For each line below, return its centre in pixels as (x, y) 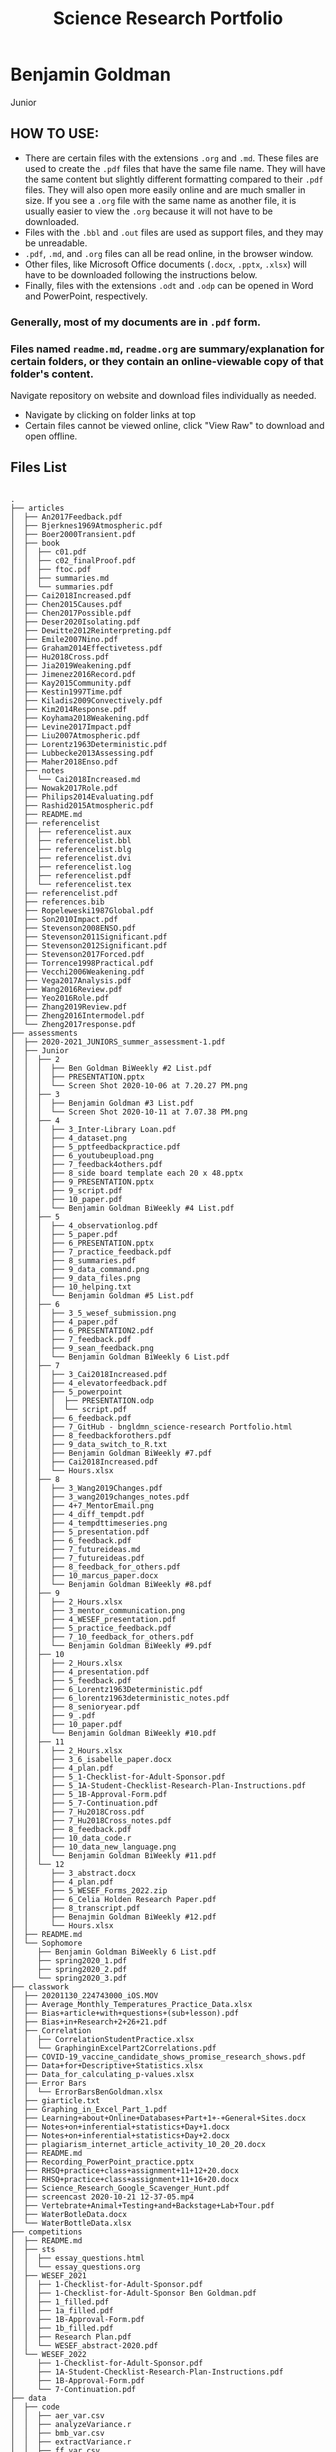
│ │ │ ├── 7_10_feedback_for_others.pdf (102, 1637)
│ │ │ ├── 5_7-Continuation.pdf (84, 1803)
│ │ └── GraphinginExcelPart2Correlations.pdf (113, 2048)
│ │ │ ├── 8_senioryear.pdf (75, 1707)
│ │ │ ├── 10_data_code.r (71, 1838)
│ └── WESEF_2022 (48, 2354)
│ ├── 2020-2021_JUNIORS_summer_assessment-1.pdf (118, 1042)
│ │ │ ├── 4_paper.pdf (64, 1322)
